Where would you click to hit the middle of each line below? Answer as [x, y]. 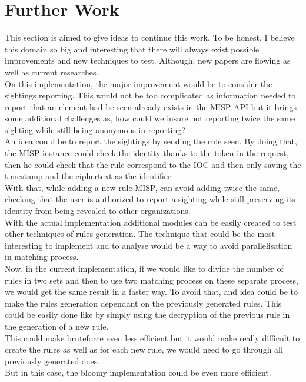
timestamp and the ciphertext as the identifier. [89, 176]
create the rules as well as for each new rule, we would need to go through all [144, 349]
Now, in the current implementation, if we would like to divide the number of [144, 268]
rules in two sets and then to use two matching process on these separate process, [152, 280]
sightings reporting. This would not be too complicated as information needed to [150, 95]
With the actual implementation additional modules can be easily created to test [151, 222]
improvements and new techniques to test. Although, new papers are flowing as [148, 60]
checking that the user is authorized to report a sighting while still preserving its [150, 199]
